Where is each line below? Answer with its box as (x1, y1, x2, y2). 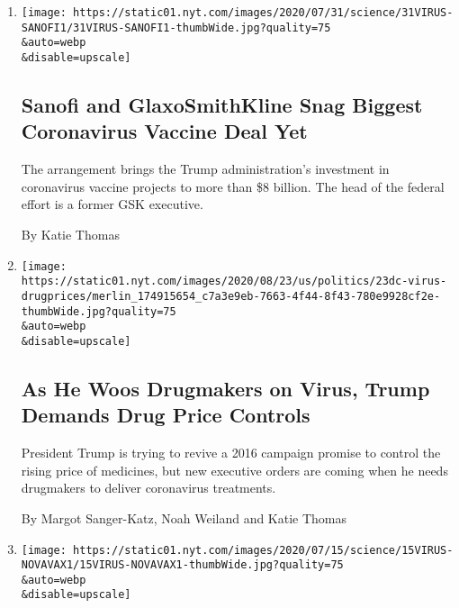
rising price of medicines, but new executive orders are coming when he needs (21, 460, 448, 479)
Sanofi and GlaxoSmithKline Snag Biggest (21, 91, 423, 119)
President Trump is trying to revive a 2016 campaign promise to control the (21, 443, 441, 462)
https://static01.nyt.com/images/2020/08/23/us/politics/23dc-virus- (21, 275, 447, 288)
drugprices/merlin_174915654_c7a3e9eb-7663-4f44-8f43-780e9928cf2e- (21, 289, 441, 303)
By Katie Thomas (21, 225, 120, 243)
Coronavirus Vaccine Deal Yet (21, 117, 308, 145)
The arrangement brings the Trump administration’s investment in (21, 159, 390, 178)
